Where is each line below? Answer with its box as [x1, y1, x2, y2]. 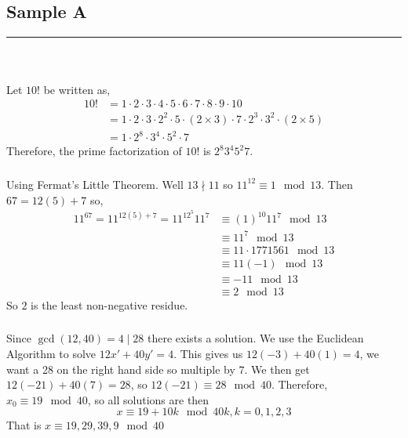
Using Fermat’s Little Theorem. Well [6, 176, 184, 192]
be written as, [43, 81, 111, 97]
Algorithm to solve [6, 345, 97, 361]
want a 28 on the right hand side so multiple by [6, 360, 235, 377]
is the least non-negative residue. [31, 296, 188, 313]
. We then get [244, 360, 310, 377]
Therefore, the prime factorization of [6, 143, 182, 159]
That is [6, 417, 42, 433]
